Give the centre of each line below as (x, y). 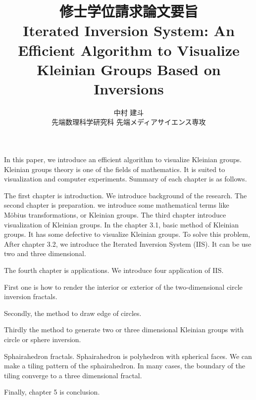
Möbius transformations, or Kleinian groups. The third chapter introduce (115, 215)
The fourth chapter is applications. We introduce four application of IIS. (114, 270)
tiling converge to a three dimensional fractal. (73, 375)
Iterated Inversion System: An (129, 30)
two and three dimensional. (45, 253)
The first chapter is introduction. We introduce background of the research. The (126, 195)
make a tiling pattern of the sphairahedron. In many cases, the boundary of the (125, 366)
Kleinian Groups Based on (129, 69)
